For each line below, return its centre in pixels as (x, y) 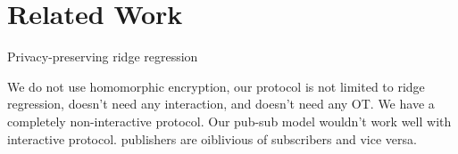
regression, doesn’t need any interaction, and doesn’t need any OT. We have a (221, 104)
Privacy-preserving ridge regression (103, 57)
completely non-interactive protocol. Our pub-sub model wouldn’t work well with (229, 121)
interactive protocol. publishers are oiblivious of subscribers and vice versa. (212, 138)
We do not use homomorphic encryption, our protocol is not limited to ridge (216, 86)
